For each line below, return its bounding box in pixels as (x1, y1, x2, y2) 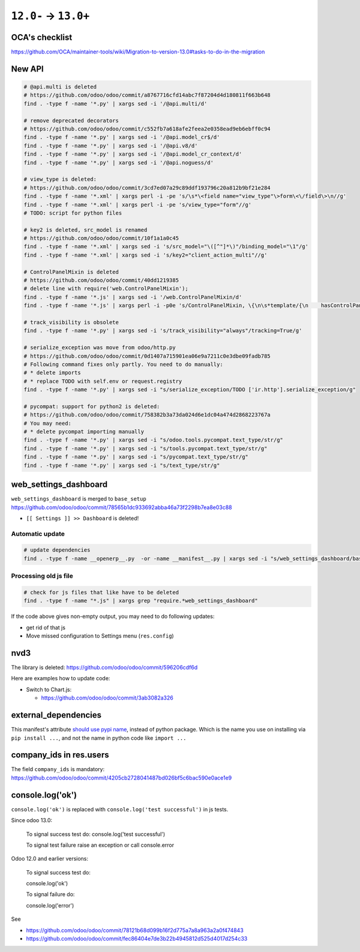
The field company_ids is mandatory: (11, 766, 105, 773)
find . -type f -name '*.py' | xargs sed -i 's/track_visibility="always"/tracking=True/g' (23, 328, 302, 334)
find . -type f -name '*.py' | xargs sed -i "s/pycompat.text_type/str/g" (23, 454, 249, 460)
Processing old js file (11, 572, 73, 580)
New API (11, 64, 44, 74)
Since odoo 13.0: (11, 817, 53, 824)
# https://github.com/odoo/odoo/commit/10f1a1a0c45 (23, 235, 179, 242)
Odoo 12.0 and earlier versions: (11, 855, 89, 862)
